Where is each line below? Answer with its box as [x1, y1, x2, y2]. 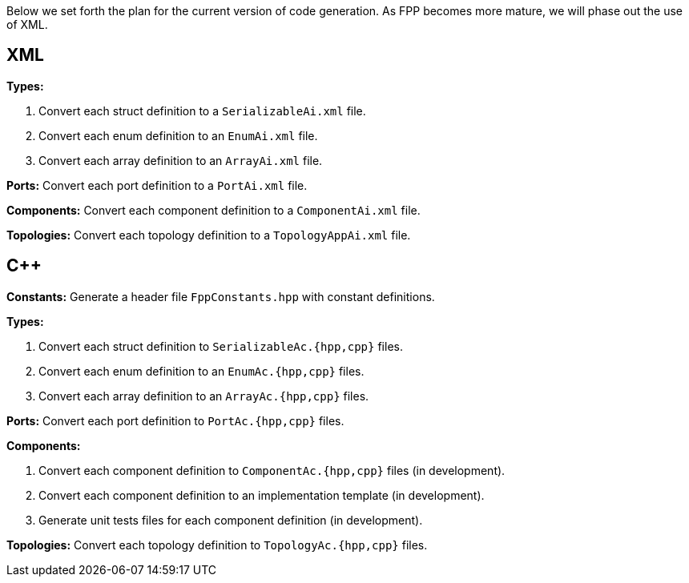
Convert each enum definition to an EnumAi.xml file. [38, 128, 318, 143]
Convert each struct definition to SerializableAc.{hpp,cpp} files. [38, 339, 403, 353]
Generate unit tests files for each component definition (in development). [38, 513, 423, 527]
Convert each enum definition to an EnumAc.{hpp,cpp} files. [38, 364, 365, 378]
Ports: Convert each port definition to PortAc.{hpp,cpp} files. [6, 413, 344, 428]
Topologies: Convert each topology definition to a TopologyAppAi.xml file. [6, 227, 411, 242]
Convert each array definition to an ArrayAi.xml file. [38, 153, 323, 167]
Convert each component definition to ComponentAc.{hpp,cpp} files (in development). [38, 463, 506, 477]
